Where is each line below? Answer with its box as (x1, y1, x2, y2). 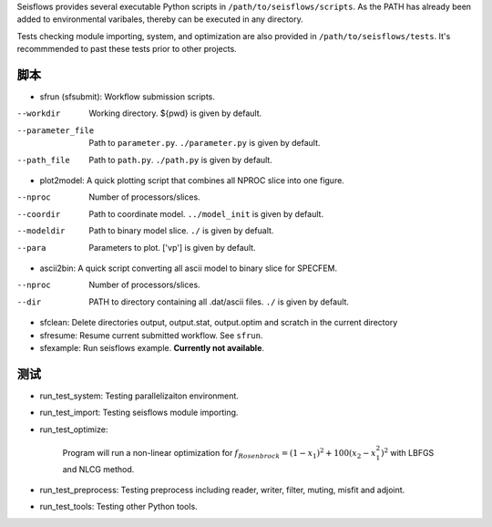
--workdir (16, 108, 61, 119)
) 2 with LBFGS (380, 447, 435, 458)
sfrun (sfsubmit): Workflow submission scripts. (39, 91, 216, 102)
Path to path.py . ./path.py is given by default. (88, 154, 272, 165)
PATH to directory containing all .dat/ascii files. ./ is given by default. (88, 296, 350, 307)
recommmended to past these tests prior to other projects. (16, 44, 237, 55)
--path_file (16, 155, 70, 165)
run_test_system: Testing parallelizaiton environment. (39, 390, 239, 401)
